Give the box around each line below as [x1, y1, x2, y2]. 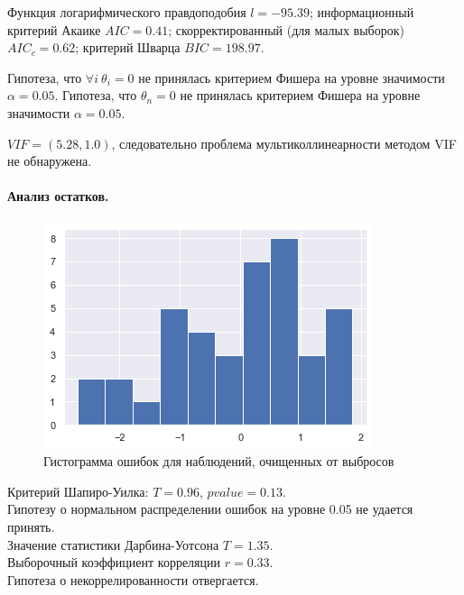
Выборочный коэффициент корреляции [7, 553, 221, 572]
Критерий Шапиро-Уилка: [7, 481, 149, 500]
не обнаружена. [7, 151, 92, 170]
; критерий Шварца [75, 38, 181, 57]
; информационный [309, 3, 414, 21]
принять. [7, 517, 55, 535]
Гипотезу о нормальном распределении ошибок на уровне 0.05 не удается [7, 499, 413, 518]
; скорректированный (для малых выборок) [168, 20, 404, 39]
